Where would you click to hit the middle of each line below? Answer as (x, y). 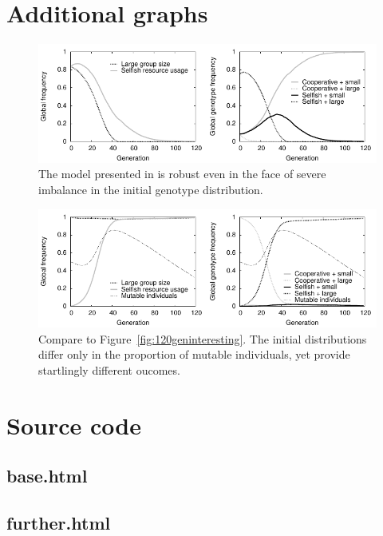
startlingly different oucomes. (109, 370)
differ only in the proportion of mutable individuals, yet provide (194, 354)
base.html (47, 476)
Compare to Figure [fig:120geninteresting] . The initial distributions (203, 338)
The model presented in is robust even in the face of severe (182, 174)
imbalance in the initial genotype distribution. (151, 189)
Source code (74, 425)
